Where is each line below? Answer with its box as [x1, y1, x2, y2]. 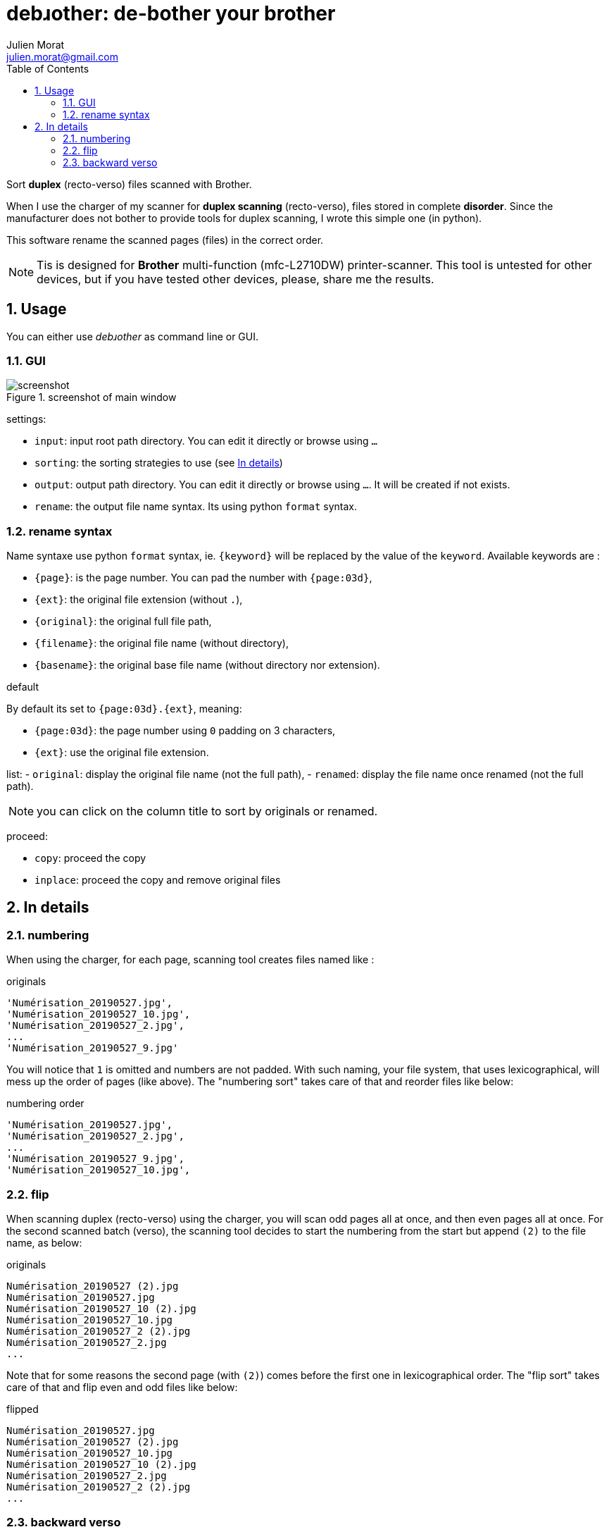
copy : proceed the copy [34, 852, 146, 865]
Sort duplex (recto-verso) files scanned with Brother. [6, 178, 252, 190]
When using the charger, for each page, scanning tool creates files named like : [6, 953, 375, 966]
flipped [6, 1403, 39, 1416]
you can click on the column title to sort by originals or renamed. [37, 804, 378, 819]
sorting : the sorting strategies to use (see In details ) [34, 457, 283, 469]
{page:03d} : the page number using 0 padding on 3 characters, [34, 724, 336, 737]
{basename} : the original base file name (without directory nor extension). [34, 659, 380, 672]
